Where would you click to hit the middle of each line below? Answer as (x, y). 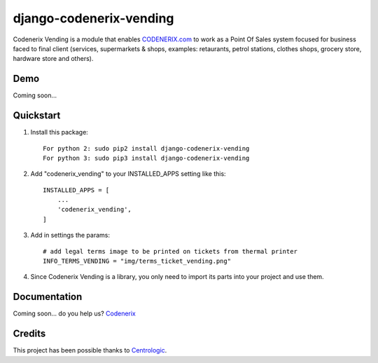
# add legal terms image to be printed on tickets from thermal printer (170, 251)
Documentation (48, 297)
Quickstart (37, 116)
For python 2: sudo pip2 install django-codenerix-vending (146, 148)
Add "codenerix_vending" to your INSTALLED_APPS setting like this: (128, 174)
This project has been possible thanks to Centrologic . (90, 350)
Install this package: (59, 132)
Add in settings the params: (70, 235)
